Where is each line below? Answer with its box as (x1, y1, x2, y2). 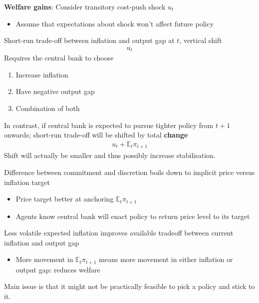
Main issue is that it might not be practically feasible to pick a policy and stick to (4, 281, 255, 291)
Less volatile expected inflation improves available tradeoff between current (4, 227, 234, 238)
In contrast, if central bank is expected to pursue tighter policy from (4, 119, 214, 130)
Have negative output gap (15, 86, 95, 96)
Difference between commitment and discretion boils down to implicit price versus (4, 166, 255, 177)
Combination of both (15, 103, 80, 113)
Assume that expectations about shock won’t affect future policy (15, 18, 214, 28)
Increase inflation (15, 69, 68, 79)
